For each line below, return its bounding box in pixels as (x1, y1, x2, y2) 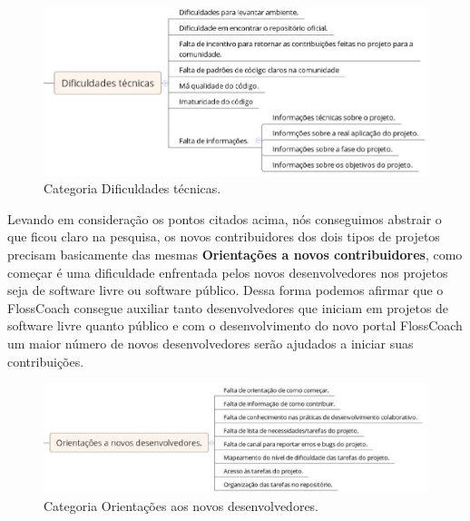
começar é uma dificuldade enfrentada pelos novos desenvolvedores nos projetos (7, 262, 448, 281)
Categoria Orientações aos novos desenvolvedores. (44, 496, 319, 515)
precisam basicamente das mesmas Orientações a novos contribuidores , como (7, 245, 463, 264)
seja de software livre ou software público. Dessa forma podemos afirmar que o (7, 280, 444, 300)
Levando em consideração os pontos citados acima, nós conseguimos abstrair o (7, 209, 442, 228)
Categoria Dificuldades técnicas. (44, 179, 221, 198)
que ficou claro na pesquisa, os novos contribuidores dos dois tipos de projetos (7, 227, 440, 246)
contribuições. (7, 351, 84, 370)
